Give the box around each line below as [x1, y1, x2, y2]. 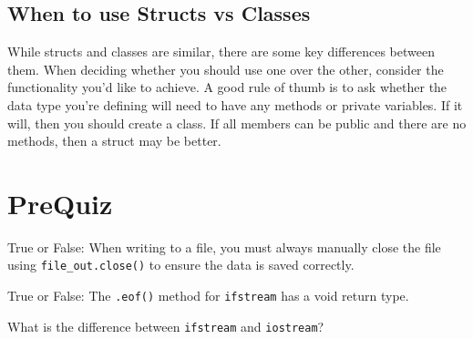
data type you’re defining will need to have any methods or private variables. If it [7, 95, 463, 114]
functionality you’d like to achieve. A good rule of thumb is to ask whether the [7, 77, 447, 97]
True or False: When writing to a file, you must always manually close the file [7, 237, 441, 256]
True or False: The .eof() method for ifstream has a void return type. [7, 286, 409, 305]
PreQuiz [7, 184, 113, 221]
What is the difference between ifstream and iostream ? [7, 316, 324, 335]
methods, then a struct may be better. [7, 131, 221, 150]
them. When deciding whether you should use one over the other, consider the [7, 59, 444, 78]
